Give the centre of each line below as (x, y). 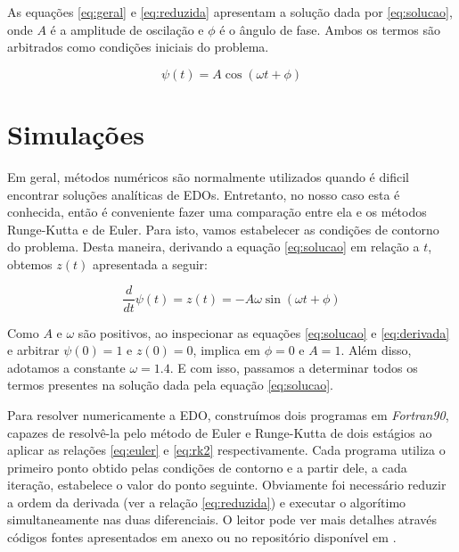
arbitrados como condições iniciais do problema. (138, 47)
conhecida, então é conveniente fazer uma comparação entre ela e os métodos (217, 212)
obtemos (30, 264)
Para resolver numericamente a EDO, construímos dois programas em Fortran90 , (228, 414)
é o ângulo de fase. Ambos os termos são (330, 29)
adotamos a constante (66, 367)
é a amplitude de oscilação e (127, 29)
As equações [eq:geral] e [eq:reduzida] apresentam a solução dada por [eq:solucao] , (230, 12)
